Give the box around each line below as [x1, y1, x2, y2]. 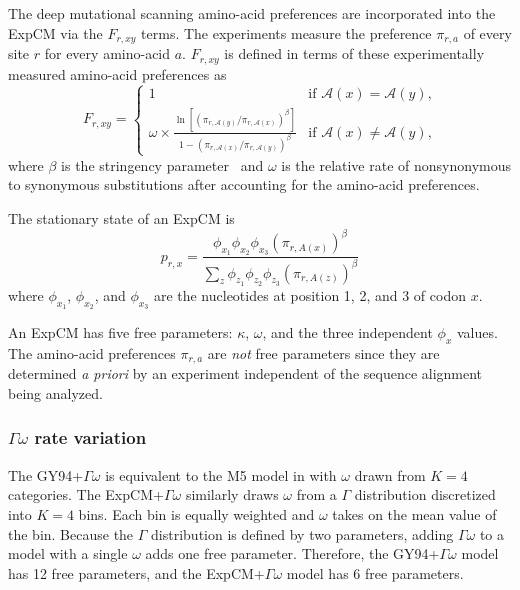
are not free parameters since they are [207, 342, 440, 363]
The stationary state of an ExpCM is [8, 208, 235, 229]
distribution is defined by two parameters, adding [151, 523, 454, 544]
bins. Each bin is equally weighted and [78, 503, 315, 524]
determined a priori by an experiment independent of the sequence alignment [8, 363, 483, 384]
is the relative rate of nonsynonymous [281, 154, 512, 175]
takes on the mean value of [332, 503, 497, 524]
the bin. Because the [8, 523, 134, 544]
